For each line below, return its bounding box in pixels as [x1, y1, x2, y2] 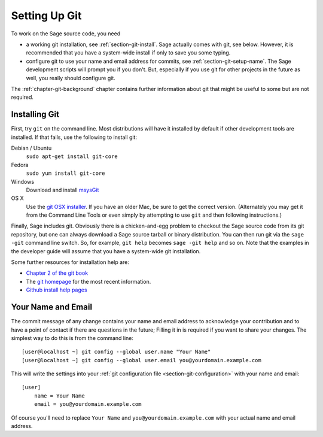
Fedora [11, 161, 29, 168]
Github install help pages [26, 286, 87, 293]
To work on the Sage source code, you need [11, 30, 121, 37]
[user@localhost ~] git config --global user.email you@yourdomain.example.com [22, 357, 261, 363]
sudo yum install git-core [26, 170, 105, 177]
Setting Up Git [11, 9, 82, 22]
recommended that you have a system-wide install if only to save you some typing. [26, 49, 231, 56]
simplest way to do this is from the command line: [11, 334, 134, 341]
